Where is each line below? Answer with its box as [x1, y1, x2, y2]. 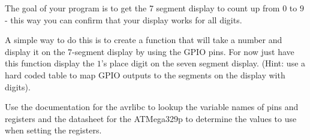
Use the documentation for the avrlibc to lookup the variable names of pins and [5, 101, 299, 113]
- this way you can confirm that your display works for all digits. [5, 13, 242, 26]
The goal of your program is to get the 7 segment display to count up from [5, 2, 280, 14]
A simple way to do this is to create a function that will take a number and [5, 34, 282, 46]
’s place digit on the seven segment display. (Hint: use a [101, 57, 306, 69]
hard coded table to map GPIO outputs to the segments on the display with [5, 68, 285, 81]
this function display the [5, 57, 95, 69]
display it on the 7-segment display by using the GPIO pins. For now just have [5, 45, 294, 57]
